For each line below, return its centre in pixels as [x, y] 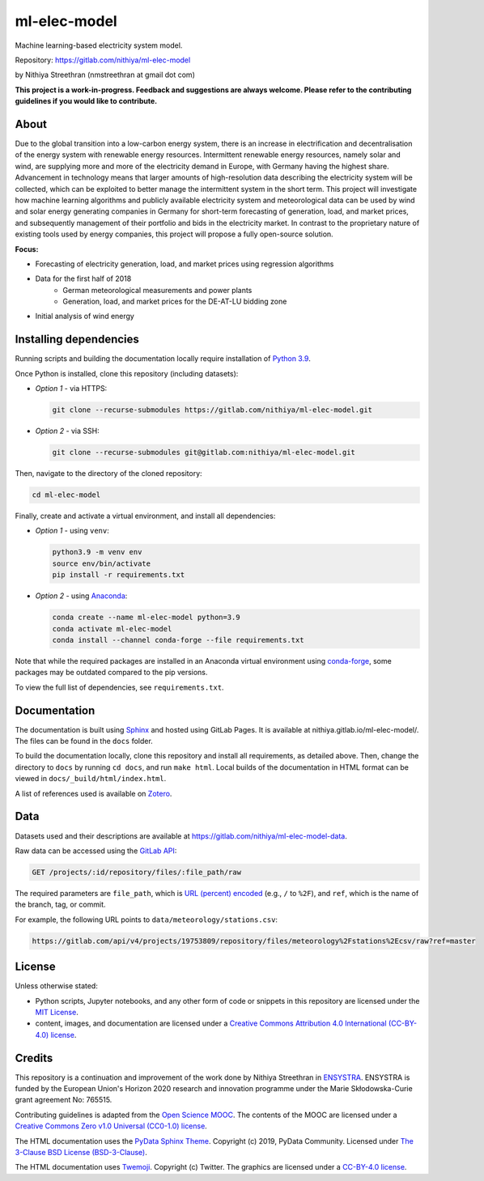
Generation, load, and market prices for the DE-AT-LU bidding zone [175, 302]
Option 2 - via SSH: [68, 431]
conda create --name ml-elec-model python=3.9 [146, 618]
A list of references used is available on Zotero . [93, 793]
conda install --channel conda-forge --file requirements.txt [178, 640]
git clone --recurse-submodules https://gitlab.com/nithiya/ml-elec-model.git [212, 410]
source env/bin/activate [102, 563]
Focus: [27, 249]
